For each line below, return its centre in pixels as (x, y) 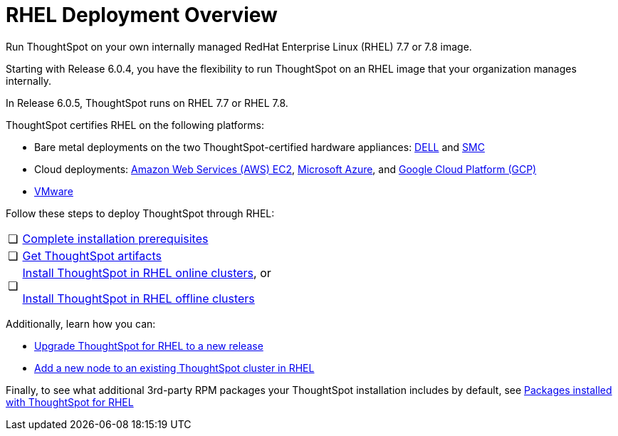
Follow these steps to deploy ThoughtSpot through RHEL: (140, 213)
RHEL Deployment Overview (142, 15)
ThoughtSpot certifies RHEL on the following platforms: (135, 125)
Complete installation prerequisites (115, 238)
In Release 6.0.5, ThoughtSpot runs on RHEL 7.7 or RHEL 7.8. (147, 103)
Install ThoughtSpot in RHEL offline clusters (138, 298)
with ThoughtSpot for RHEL (70, 402)
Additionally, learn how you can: (81, 323)
